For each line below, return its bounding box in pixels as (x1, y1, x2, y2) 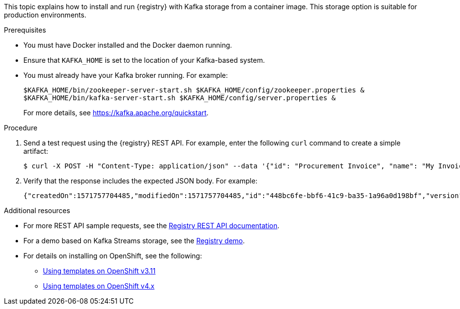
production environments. (4, 11, 87, 19)
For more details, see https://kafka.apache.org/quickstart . (23, 109, 209, 117)
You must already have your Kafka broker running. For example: (23, 71, 228, 79)
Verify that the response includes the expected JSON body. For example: (23, 177, 258, 185)
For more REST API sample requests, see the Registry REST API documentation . (23, 221, 280, 230)
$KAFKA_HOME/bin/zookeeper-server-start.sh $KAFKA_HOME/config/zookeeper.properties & (23, 86, 364, 94)
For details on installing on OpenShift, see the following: (23, 252, 202, 260)
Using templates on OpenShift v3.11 (43, 267, 156, 275)
